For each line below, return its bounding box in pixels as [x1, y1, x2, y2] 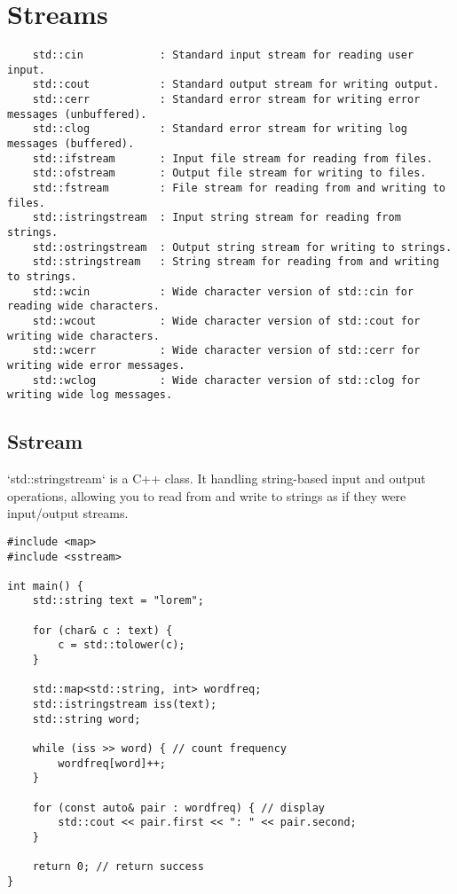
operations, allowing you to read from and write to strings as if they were [7, 486, 406, 505]
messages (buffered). [7, 137, 135, 151]
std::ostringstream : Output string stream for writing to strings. [32, 240, 453, 254]
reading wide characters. [7, 300, 160, 313]
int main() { [7, 579, 83, 592]
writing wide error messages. [7, 358, 185, 372]
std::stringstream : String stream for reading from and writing [32, 255, 439, 269]
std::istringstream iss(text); [32, 698, 217, 711]
